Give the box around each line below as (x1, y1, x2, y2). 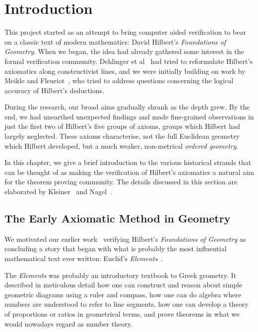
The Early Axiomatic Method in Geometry (4, 211, 231, 226)
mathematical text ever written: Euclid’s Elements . (4, 253, 163, 264)
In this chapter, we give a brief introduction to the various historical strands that (4, 157, 252, 167)
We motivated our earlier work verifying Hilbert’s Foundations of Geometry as (4, 233, 246, 244)
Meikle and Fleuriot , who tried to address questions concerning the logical (4, 75, 234, 86)
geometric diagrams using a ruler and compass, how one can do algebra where (4, 289, 241, 299)
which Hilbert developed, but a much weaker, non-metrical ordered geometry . (4, 140, 239, 151)
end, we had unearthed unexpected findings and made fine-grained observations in (4, 111, 254, 121)
